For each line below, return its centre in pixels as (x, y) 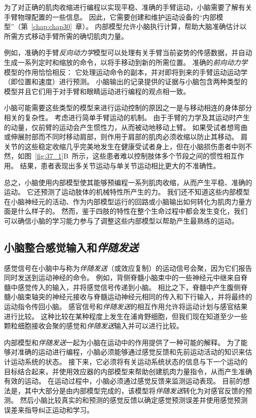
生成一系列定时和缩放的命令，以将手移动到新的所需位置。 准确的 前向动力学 (126, 62)
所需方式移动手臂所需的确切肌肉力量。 (66, 36)
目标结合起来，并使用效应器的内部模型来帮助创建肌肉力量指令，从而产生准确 (128, 371)
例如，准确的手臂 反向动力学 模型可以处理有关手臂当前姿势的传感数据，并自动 (128, 52)
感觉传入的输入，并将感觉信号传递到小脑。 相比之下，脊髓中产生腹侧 (129, 287)
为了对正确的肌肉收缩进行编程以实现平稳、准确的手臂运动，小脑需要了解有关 (128, 7)
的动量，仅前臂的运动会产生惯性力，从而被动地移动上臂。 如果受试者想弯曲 (126, 127)
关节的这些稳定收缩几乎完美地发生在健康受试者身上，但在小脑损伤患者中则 (125, 146)
